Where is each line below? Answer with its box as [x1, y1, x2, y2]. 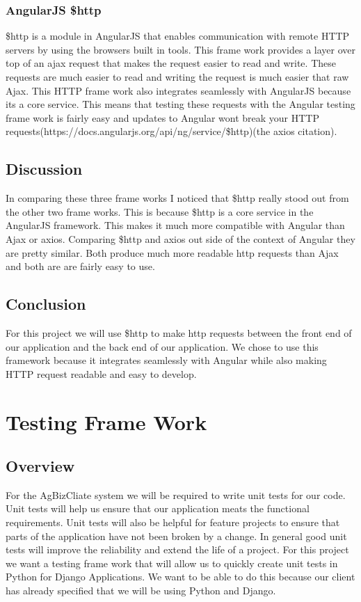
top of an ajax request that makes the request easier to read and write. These [6, 56, 336, 70]
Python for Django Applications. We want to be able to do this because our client [6, 569, 355, 584]
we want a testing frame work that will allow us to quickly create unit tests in [6, 555, 338, 570]
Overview [6, 455, 75, 477]
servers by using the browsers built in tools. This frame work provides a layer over [6, 42, 355, 56]
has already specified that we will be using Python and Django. [6, 583, 276, 598]
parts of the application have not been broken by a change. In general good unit [6, 528, 347, 543]
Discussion [6, 158, 83, 180]
